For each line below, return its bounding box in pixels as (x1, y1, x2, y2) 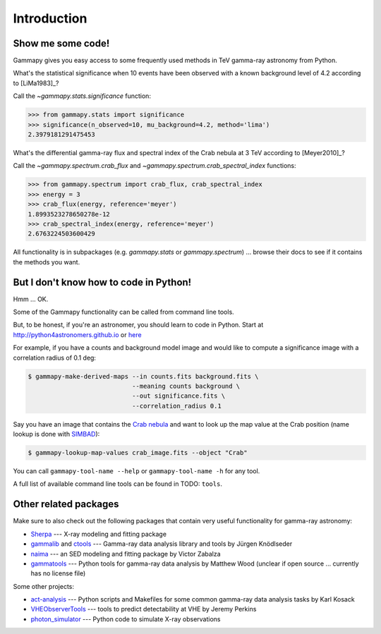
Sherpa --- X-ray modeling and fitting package (30, 530, 167, 538)
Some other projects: (13, 582, 74, 590)
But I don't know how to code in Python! (13, 276, 192, 288)
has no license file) (30, 569, 86, 578)
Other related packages (13, 498, 119, 511)
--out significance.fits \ (131, 392, 226, 400)
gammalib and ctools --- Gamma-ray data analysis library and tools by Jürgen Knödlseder (30, 539, 293, 548)
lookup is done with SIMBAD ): (13, 430, 100, 439)
